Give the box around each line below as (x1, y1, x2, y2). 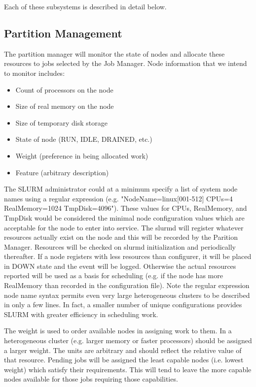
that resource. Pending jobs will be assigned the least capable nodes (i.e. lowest (4, 355, 244, 365)
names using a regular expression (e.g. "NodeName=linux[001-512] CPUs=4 (4, 193, 233, 203)
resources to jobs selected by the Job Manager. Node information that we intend (4, 58, 247, 68)
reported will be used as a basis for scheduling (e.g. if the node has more (4, 270, 223, 281)
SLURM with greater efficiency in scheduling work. (4, 309, 158, 319)
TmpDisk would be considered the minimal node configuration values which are (4, 212, 245, 223)
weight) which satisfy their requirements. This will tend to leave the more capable (4, 364, 252, 374)
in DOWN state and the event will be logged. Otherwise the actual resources (4, 260, 236, 271)
